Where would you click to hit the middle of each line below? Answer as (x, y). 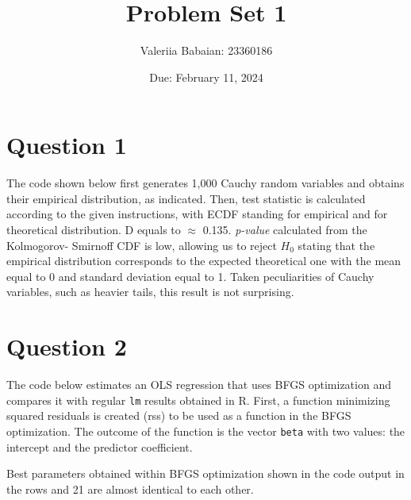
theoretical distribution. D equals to (94, 230)
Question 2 (67, 346)
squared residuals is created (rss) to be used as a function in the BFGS (179, 415)
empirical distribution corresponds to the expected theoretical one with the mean (204, 261)
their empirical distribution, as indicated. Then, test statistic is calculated (186, 198)
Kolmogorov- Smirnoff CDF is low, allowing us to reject (142, 245)
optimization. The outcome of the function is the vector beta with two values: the (206, 431)
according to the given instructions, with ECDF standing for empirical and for (197, 214)
